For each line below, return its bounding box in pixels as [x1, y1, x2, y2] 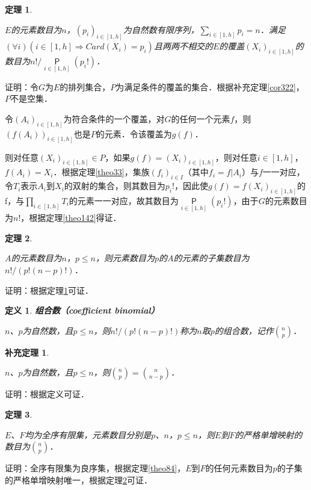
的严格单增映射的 [235, 428, 303, 441]
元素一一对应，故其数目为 [77, 194, 179, 207]
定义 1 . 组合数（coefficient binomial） [5, 304, 159, 317]
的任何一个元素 [171, 112, 230, 125]
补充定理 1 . [5, 346, 49, 358]
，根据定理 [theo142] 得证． [20, 211, 122, 224]
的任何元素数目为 [205, 462, 273, 474]
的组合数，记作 [214, 324, 274, 336]
